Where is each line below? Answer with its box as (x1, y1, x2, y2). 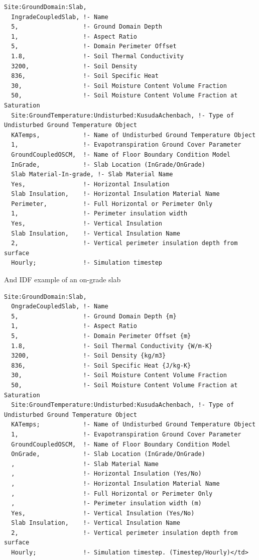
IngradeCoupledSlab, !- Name (11, 13, 108, 21)
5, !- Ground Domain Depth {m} (11, 312, 177, 320)
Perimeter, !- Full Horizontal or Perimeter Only (11, 200, 213, 207)
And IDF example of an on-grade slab (4, 274, 121, 285)
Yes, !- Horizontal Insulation (11, 180, 170, 188)
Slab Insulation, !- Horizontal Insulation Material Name (11, 190, 220, 198)
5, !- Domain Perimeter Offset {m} (11, 332, 191, 340)
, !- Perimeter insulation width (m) (11, 500, 202, 507)
